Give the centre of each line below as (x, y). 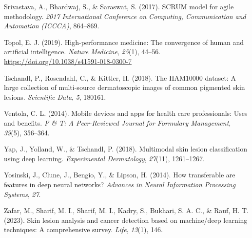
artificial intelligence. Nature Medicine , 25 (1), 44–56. (82, 52)
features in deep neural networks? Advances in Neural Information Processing (120, 184)
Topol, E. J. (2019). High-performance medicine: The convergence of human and (124, 42)
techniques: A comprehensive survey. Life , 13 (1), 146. (83, 229)
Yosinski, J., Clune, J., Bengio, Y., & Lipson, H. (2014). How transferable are (120, 175)
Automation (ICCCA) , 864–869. (52, 26)
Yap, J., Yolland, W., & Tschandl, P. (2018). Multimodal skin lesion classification (126, 149)
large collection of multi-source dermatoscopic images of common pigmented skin (125, 87)
